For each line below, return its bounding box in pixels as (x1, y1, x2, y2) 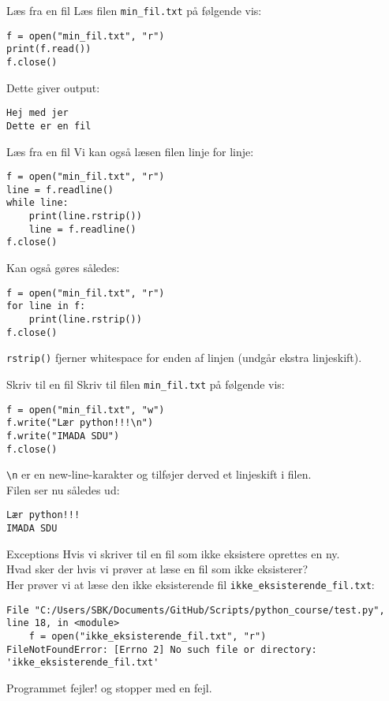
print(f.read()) (6, 43, 92, 55)
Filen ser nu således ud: (6, 481, 120, 498)
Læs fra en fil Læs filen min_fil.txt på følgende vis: (6, 2, 262, 18)
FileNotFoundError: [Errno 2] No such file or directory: (6, 643, 317, 655)
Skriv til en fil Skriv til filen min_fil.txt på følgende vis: (6, 375, 285, 392)
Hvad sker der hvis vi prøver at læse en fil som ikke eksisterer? (6, 561, 309, 577)
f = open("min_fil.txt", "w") (6, 404, 165, 416)
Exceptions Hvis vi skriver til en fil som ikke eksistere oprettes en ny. (6, 545, 340, 561)
